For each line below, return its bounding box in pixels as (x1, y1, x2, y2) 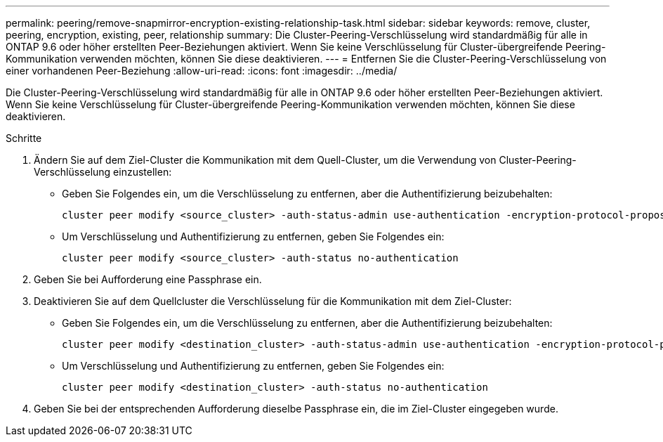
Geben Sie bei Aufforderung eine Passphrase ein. (34, 273, 262, 285)
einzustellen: (113, 166, 172, 178)
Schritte (6, 132, 42, 144)
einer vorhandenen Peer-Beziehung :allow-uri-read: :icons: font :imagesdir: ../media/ (6, 65, 398, 77)
